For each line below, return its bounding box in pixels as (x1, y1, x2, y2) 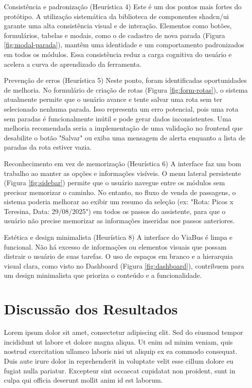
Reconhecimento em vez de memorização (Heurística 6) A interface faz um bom (4, 158, 241, 168)
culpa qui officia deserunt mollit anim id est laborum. (4, 375, 163, 385)
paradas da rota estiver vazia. (4, 142, 92, 152)
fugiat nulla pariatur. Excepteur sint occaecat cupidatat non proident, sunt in (4, 365, 235, 375)
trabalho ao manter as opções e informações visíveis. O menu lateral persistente (4, 168, 241, 178)
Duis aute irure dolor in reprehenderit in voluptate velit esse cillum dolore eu (4, 355, 234, 366)
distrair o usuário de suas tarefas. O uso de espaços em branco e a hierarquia (4, 251, 233, 261)
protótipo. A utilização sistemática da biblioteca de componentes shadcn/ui (4, 11, 229, 21)
